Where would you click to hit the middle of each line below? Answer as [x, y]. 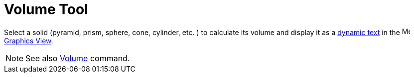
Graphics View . [29, 40]
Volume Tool [46, 9]
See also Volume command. [78, 58]
